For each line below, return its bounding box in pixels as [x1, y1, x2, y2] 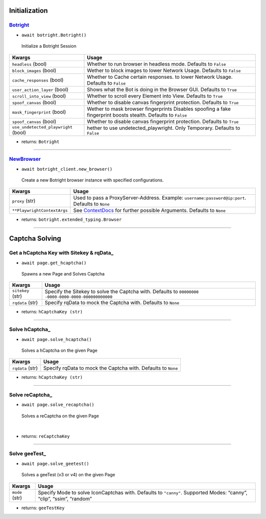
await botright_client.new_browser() [21, 166, 113, 172]
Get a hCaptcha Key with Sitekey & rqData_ [9, 249, 114, 256]
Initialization [9, 6, 48, 15]
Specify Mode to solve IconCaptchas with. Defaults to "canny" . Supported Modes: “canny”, [37, 489, 248, 496]
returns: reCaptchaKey [21, 433, 70, 439]
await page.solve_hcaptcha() [21, 336, 92, 342]
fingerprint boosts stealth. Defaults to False [87, 111, 187, 118]
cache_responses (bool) [12, 76, 64, 83]
